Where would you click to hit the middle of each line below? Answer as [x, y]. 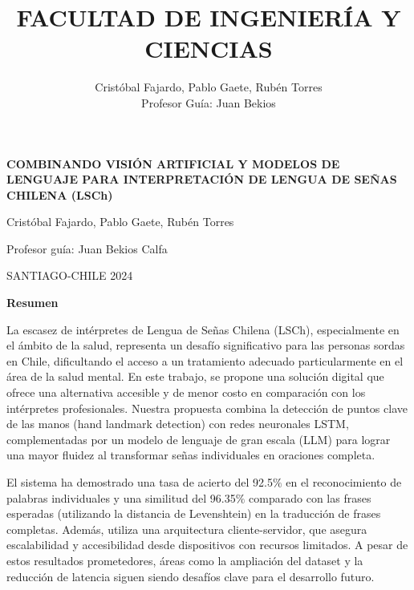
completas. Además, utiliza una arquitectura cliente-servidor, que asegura [187, 529]
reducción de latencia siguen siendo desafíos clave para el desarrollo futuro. [191, 576]
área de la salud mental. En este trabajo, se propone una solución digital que [195, 376]
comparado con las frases [310, 497]
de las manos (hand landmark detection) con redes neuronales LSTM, [178, 424]
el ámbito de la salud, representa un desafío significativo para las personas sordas [206, 345]
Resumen [32, 303]
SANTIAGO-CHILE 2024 [70, 275]
